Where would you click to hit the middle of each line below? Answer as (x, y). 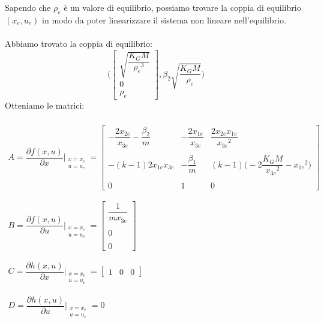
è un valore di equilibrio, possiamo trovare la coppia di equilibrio (182, 7)
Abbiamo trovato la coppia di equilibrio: (79, 43)
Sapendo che (28, 7)
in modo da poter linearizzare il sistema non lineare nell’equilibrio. (164, 20)
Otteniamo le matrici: (45, 105)
